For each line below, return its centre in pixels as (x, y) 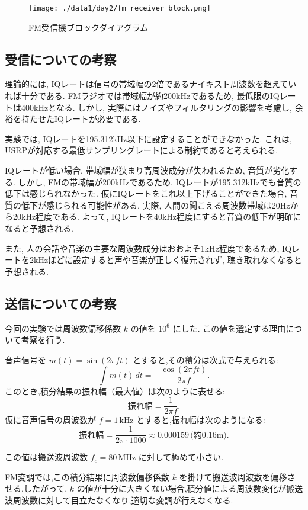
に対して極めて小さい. (181, 457)
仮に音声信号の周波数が (50, 420)
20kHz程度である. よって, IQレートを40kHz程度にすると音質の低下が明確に (157, 216)
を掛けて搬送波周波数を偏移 (233, 477)
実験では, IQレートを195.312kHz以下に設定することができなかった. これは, (148, 138)
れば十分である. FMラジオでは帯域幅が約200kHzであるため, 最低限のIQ (142, 96)
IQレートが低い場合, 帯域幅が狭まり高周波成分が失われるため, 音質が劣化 (147, 170)
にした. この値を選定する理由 (229, 328)
